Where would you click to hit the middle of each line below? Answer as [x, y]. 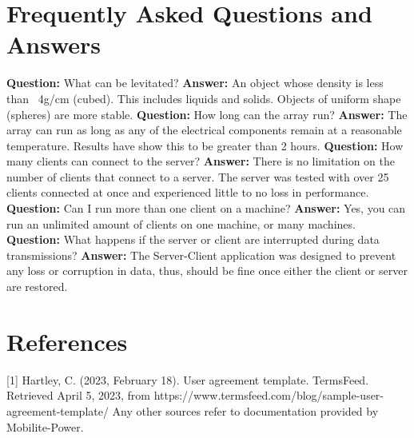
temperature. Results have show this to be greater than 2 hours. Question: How [205, 145]
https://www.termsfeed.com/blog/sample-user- [269, 395]
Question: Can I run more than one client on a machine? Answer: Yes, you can [206, 208]
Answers [54, 44]
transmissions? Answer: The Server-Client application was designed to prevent [201, 255]
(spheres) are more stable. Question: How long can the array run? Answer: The [207, 114]
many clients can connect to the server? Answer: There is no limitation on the [201, 161]
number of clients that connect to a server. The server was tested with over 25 [198, 176]
